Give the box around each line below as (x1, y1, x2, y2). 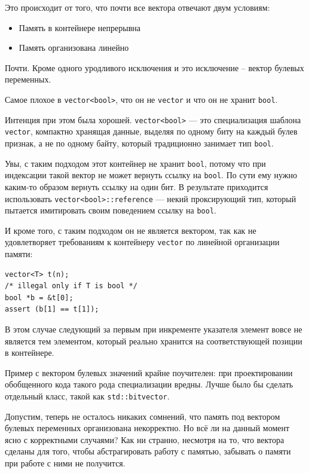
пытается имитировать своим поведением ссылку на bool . (5, 204, 216, 216)
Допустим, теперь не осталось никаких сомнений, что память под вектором (5, 410, 280, 422)
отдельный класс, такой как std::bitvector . (5, 390, 170, 402)
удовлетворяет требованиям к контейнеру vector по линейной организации (5, 236, 280, 248)
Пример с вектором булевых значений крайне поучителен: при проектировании (5, 366, 293, 379)
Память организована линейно (19, 41, 129, 54)
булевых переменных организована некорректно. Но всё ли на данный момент (5, 422, 290, 434)
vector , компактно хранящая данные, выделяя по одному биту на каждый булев (5, 125, 298, 138)
